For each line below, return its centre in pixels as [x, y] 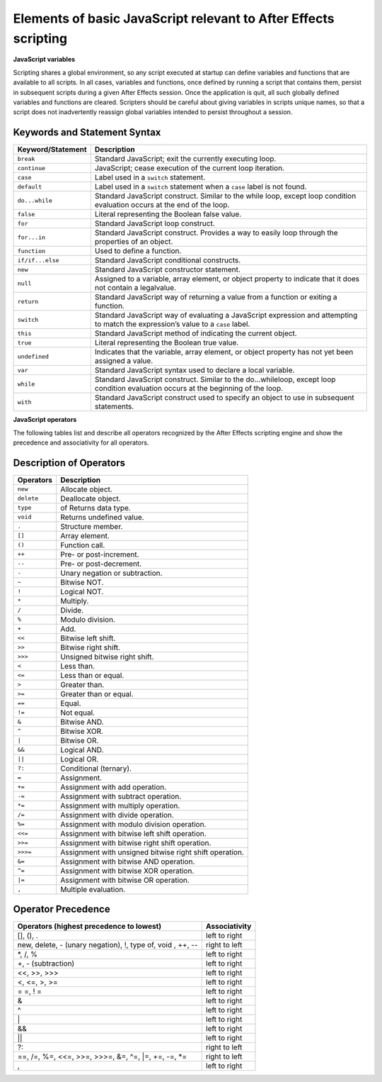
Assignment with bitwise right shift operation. [136, 842]
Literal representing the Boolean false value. [168, 214]
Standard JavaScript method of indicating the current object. [196, 333]
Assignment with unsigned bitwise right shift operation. [152, 852]
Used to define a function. [138, 251]
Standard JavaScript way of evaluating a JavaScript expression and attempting [226, 316]
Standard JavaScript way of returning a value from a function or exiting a [216, 297]
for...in [31, 237]
